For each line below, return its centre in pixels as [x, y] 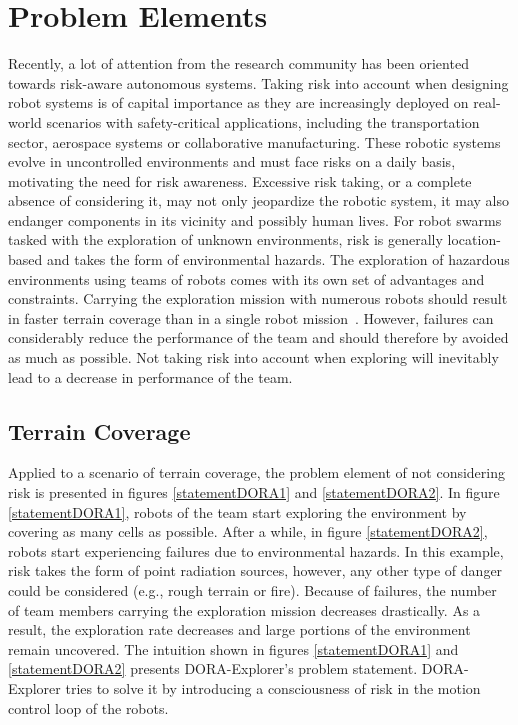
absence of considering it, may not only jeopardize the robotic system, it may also [258, 200]
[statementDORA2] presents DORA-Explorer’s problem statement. [213, 668]
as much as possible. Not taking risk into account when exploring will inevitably [253, 357]
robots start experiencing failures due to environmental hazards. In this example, [256, 550]
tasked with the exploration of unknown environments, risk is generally [225, 239]
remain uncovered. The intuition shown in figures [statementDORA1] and [233, 648]
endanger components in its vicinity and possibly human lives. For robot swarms [255, 219]
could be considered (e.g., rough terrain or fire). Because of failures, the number [252, 589]
